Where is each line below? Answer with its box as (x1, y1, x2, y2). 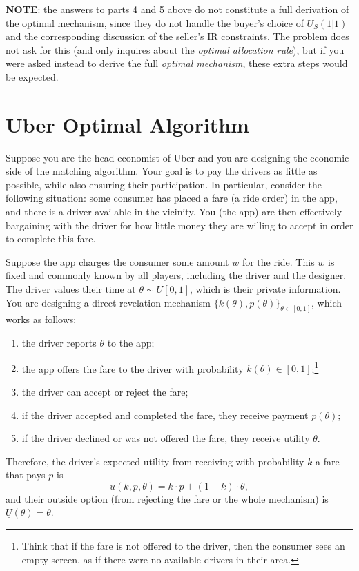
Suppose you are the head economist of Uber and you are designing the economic (6, 150, 349, 164)
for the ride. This (242, 254, 315, 269)
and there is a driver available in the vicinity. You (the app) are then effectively (6, 204, 342, 219)
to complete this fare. (6, 231, 96, 246)
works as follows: (6, 312, 77, 327)
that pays (6, 467, 46, 482)
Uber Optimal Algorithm (6, 110, 249, 138)
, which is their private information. (190, 282, 341, 296)
